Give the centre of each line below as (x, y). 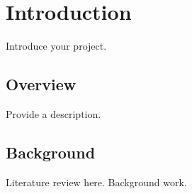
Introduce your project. (56, 46)
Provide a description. (53, 113)
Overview (41, 84)
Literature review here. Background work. (96, 182)
